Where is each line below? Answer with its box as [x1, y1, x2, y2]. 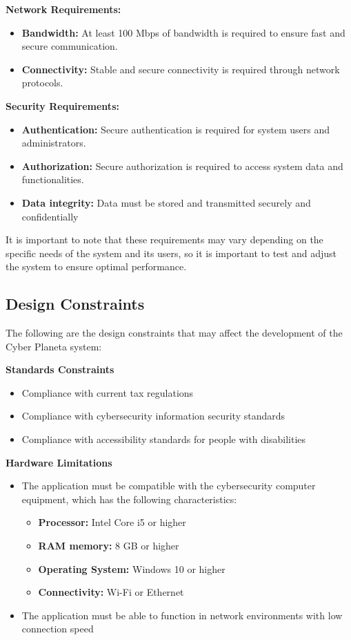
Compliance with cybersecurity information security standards [21, 408, 285, 423]
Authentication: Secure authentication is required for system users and [21, 122, 330, 136]
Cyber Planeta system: [6, 339, 102, 353]
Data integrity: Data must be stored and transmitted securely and [21, 195, 311, 209]
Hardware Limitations [6, 455, 112, 469]
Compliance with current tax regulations [21, 385, 194, 399]
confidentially [21, 209, 79, 223]
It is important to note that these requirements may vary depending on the [6, 232, 323, 247]
